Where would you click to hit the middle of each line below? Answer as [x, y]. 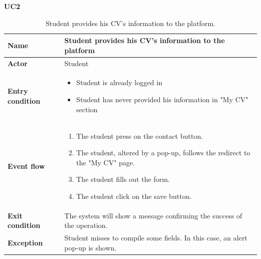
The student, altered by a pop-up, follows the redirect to [163, 153]
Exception [25, 242]
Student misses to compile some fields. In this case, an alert [156, 238]
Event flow [26, 166]
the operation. [86, 225]
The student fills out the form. [123, 179]
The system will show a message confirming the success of [153, 215]
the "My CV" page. [106, 162]
